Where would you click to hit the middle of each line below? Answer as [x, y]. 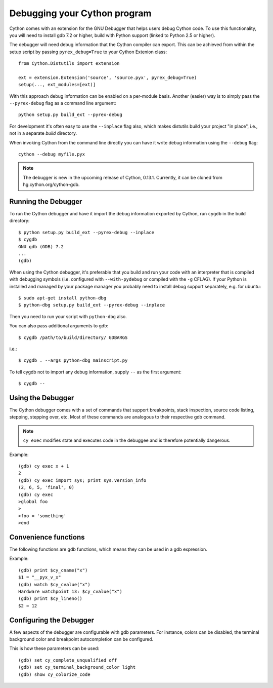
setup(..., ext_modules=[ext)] [57, 85]
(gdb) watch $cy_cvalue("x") [54, 584]
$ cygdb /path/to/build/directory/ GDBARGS [73, 337]
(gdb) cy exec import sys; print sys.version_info [82, 480]
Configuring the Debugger [52, 620]
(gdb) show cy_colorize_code [54, 674]
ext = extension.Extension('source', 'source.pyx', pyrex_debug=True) [108, 78]
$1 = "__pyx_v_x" [40, 577]
